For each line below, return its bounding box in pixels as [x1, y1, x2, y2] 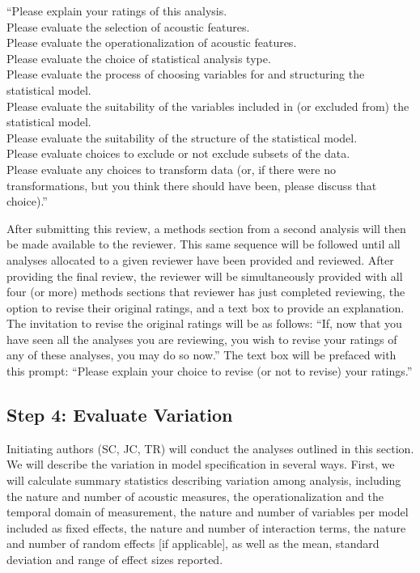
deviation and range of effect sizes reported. [6, 551, 223, 568]
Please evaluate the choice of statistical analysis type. [6, 49, 271, 66]
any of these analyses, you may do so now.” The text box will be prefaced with [6, 346, 397, 363]
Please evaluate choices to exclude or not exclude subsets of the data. [6, 145, 350, 162]
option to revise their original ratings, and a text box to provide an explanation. [6, 299, 405, 316]
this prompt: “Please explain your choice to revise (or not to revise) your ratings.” [6, 363, 413, 380]
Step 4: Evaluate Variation [6, 402, 233, 427]
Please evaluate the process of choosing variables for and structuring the [6, 66, 365, 83]
